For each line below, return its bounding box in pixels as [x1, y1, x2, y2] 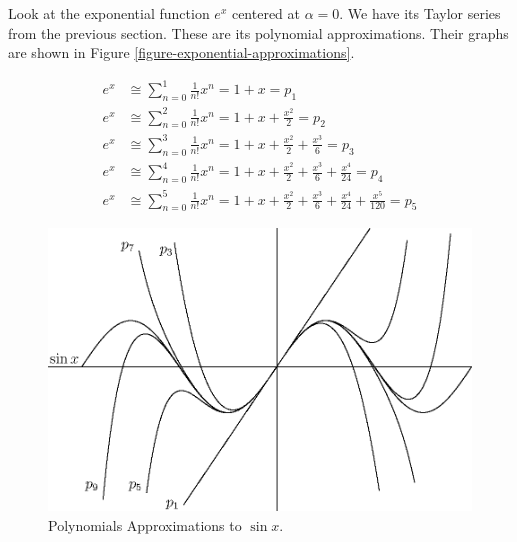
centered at [231, 3, 301, 23]
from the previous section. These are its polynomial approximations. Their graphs [8, 22, 509, 43]
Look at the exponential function [8, 3, 210, 23]
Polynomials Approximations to [48, 514, 242, 535]
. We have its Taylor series [339, 3, 501, 23]
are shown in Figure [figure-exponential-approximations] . [8, 42, 355, 63]
